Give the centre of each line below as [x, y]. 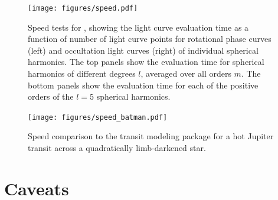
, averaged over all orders [186, 73]
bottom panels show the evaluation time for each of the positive [143, 85]
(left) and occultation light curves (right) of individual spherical [143, 50]
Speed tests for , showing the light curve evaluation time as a [138, 27]
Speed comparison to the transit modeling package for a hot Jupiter [151, 136]
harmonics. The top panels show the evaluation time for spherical [146, 62]
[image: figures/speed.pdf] [83, 8]
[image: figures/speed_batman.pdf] [98, 117]
